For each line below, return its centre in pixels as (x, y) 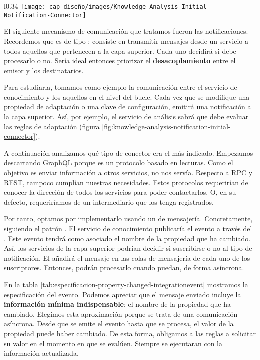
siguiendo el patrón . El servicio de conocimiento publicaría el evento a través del (128, 228)
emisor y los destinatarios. (44, 70)
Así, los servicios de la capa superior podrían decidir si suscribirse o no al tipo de (128, 248)
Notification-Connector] (45, 15)
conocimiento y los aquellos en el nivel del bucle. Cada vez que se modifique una (127, 97)
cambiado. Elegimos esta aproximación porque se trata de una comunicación (121, 314)
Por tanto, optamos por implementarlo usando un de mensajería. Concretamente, (128, 219)
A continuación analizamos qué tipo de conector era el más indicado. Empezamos (129, 153)
